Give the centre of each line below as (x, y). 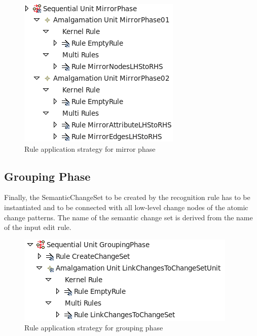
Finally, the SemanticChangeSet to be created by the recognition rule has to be (127, 197)
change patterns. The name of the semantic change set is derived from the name (128, 217)
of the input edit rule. (38, 227)
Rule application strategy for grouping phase (94, 328)
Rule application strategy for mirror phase (90, 148)
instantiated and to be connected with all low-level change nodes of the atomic (126, 207)
